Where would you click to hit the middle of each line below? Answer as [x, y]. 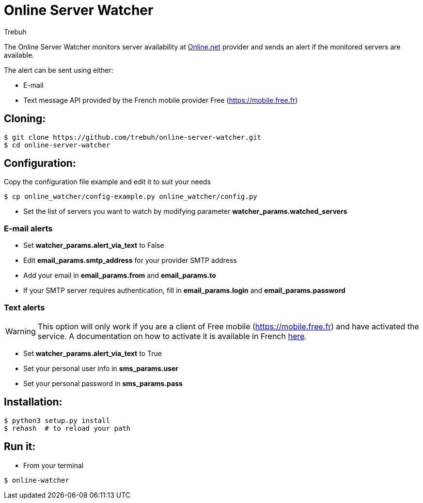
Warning [21, 331]
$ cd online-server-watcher [57, 145]
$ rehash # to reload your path [67, 428]
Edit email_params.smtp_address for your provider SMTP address [130, 260]
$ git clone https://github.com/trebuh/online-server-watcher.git [133, 137]
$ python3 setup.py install [57, 420]
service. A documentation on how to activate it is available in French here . [172, 336]
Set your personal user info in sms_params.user [101, 368]
